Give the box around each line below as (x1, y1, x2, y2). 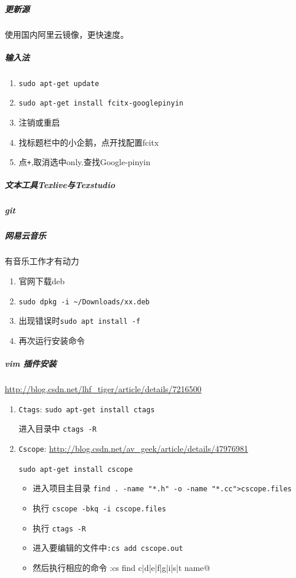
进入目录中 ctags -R (18, 422, 97, 435)
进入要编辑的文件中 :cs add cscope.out (32, 541, 183, 554)
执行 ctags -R (32, 521, 86, 534)
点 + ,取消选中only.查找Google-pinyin (18, 156, 150, 168)
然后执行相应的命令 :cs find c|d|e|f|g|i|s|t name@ (32, 561, 211, 573)
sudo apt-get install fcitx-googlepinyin (18, 99, 183, 108)
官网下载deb (18, 274, 65, 287)
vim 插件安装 (5, 357, 57, 370)
